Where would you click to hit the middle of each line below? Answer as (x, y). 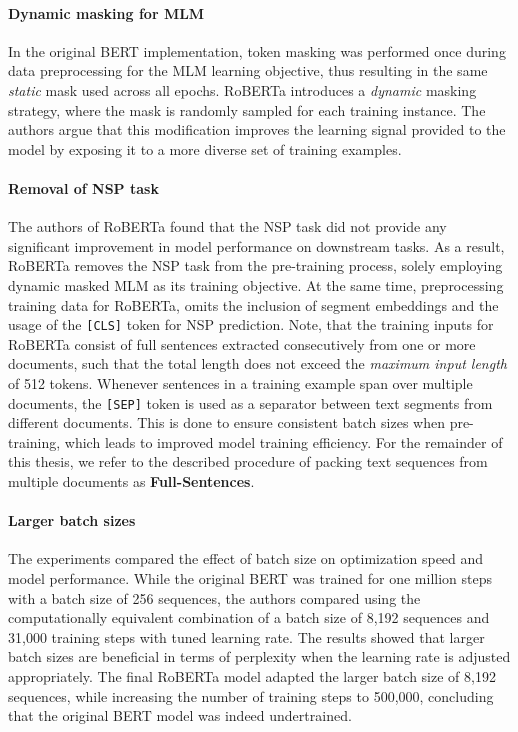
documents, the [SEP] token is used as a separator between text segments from (250, 402)
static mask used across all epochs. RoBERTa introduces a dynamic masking (242, 89)
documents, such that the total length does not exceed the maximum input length (257, 363)
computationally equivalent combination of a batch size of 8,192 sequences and (249, 617)
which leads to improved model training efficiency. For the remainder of (283, 441)
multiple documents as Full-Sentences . (131, 481)
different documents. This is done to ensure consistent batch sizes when (226, 422)
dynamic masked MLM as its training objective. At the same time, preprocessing (256, 284)
